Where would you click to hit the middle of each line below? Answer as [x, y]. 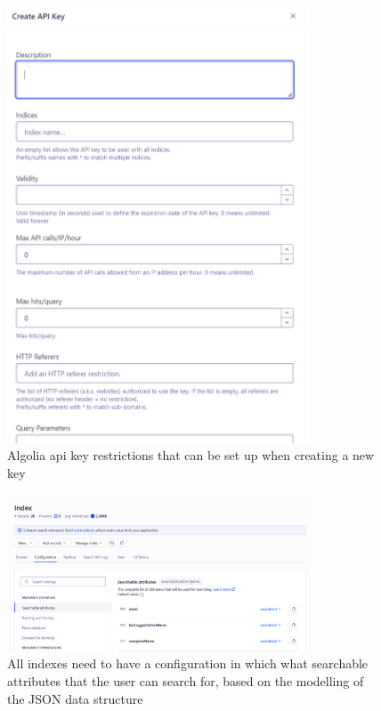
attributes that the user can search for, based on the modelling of [186, 681]
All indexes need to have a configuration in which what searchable [188, 663]
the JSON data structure [75, 698]
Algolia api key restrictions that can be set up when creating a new [191, 455]
